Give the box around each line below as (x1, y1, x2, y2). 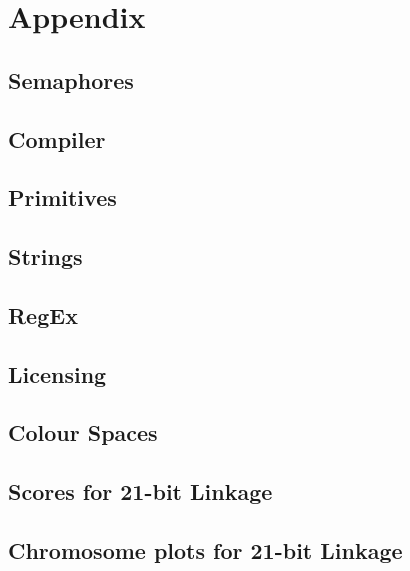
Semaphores (8, 64, 134, 95)
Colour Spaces (8, 417, 158, 448)
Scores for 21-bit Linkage (8, 476, 273, 507)
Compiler (8, 123, 106, 154)
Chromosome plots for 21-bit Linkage (8, 535, 403, 566)
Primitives (8, 182, 117, 213)
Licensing (8, 358, 107, 389)
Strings (8, 241, 83, 272)
